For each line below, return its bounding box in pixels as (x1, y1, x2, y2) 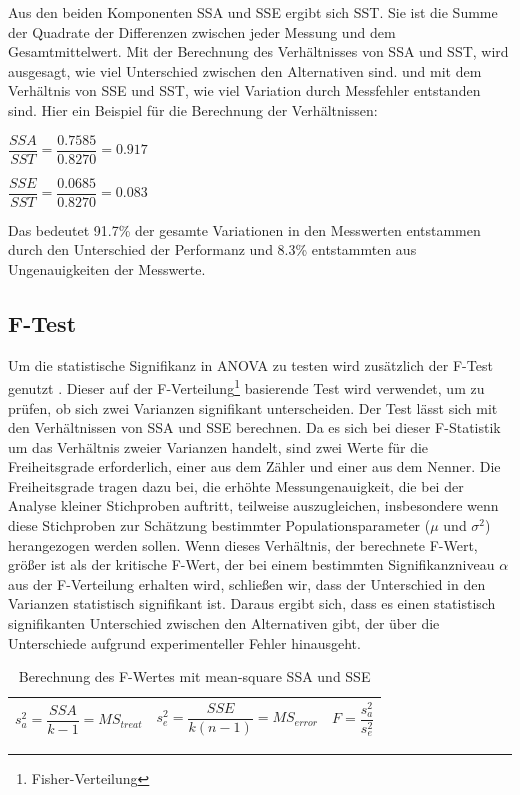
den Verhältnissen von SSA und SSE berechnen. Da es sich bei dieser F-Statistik (8, 417, 501, 438)
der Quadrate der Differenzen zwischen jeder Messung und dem (8, 21, 396, 42)
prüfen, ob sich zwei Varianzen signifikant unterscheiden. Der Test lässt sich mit (8, 397, 498, 418)
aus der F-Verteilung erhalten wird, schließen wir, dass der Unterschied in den (8, 573, 486, 594)
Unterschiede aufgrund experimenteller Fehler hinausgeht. (8, 632, 361, 653)
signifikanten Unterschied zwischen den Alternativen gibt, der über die (8, 613, 440, 634)
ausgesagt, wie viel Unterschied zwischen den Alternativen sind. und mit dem (8, 60, 482, 81)
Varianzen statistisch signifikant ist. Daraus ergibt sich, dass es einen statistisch (8, 593, 496, 614)
